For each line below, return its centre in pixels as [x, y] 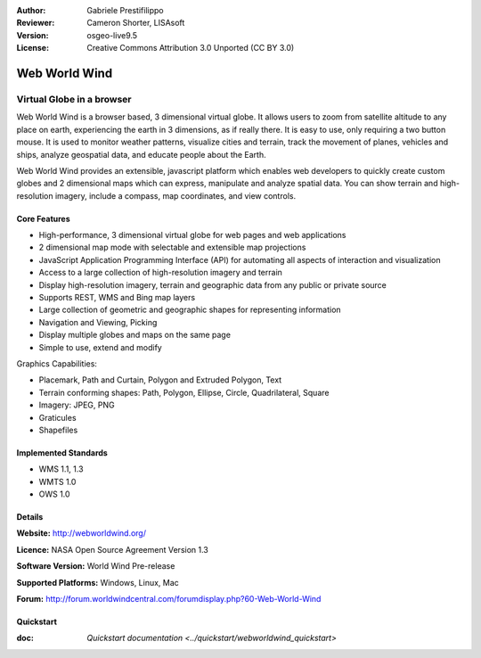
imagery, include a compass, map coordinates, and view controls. [175, 195]
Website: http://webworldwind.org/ [82, 533]
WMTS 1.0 [57, 481]
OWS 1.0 [54, 494]
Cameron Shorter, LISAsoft [136, 23]
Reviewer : [36, 23]
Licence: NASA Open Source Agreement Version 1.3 [113, 549]
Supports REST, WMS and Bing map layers [117, 298]
